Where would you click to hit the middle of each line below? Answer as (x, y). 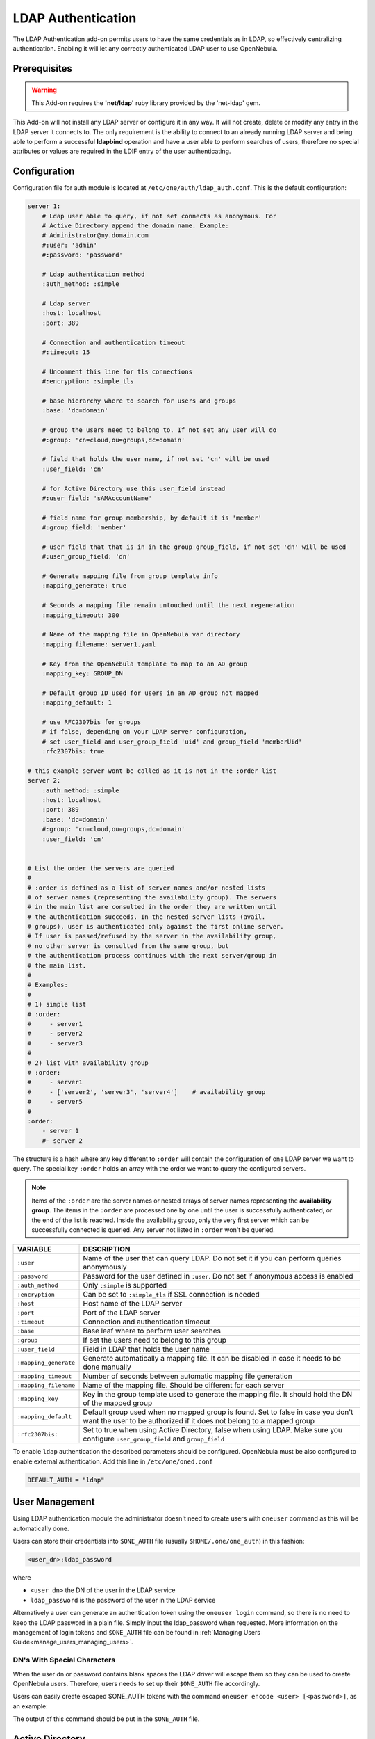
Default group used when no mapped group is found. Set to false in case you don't (218, 1412)
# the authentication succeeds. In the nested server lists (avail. (147, 917)
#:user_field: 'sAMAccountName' (97, 498)
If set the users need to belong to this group (155, 1340)
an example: (30, 1706)
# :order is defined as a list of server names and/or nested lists (147, 888)
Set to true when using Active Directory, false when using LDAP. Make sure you (213, 1430)
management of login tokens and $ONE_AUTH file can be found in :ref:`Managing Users (136, 1632)
